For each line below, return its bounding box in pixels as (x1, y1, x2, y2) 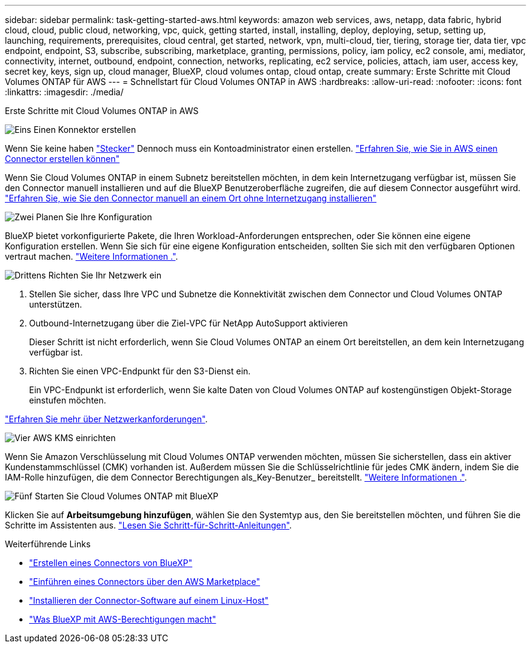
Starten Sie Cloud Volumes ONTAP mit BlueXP (35, 491, 219, 501)
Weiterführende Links (5, 539, 91, 549)
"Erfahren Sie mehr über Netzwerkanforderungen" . (5, 414, 208, 424)
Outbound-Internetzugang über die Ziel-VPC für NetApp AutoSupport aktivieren (29, 318, 348, 328)
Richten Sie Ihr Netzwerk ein (48, 270, 162, 280)
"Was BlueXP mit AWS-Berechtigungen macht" (29, 614, 216, 624)
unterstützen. (29, 299, 82, 309)
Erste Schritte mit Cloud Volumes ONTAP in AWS (5, 106, 199, 116)
